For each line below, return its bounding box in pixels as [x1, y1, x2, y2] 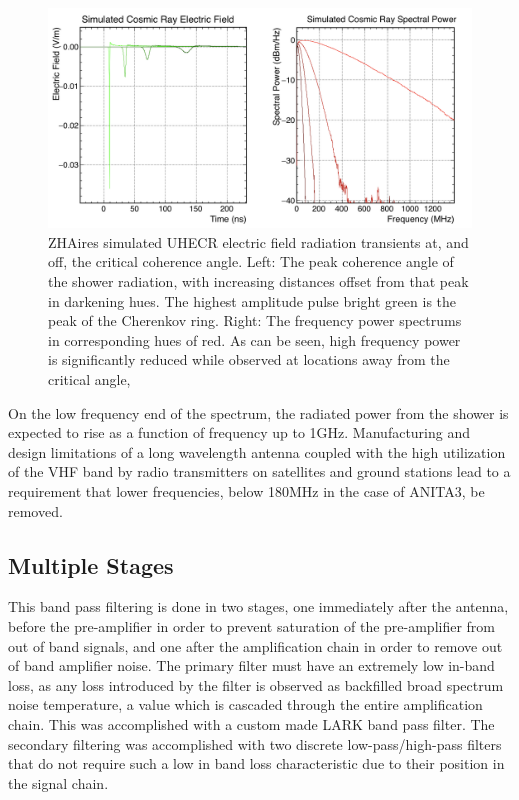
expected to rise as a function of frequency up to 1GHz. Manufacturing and [8, 422, 471, 443]
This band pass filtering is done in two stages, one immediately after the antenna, [8, 596, 509, 617]
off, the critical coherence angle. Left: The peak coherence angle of [48, 251, 454, 272]
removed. [8, 500, 63, 521]
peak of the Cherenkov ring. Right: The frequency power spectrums [48, 310, 462, 331]
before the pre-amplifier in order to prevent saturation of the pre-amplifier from [8, 615, 496, 636]
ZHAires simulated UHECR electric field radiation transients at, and [48, 231, 469, 252]
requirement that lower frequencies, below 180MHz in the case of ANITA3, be [8, 481, 485, 501]
